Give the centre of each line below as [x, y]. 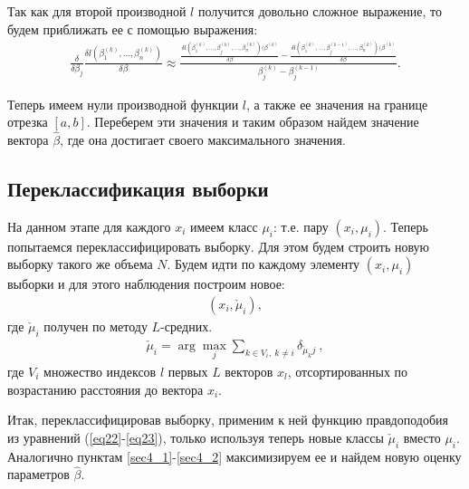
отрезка [28, 122]
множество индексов [100, 372]
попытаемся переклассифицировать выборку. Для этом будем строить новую [219, 246]
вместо [422, 437]
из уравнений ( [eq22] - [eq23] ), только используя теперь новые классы [196, 437]
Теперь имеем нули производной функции [123, 104]
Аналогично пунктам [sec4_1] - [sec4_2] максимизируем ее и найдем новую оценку [234, 456]
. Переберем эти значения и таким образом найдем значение [253, 122]
